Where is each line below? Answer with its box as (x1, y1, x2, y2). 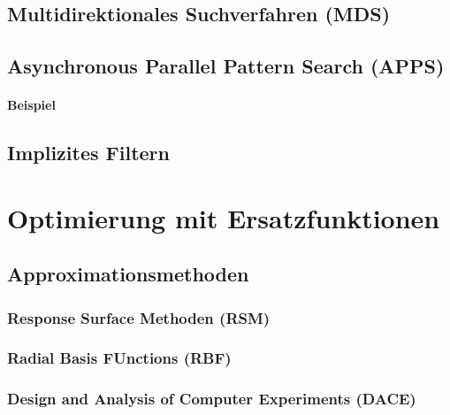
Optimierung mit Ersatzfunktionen (7, 199, 440, 235)
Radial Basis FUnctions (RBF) (7, 347, 232, 369)
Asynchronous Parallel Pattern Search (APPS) (7, 52, 445, 80)
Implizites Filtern (7, 139, 170, 166)
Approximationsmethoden (7, 260, 249, 288)
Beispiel (7, 96, 56, 114)
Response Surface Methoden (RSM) (7, 306, 271, 328)
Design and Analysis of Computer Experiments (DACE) (7, 388, 416, 410)
